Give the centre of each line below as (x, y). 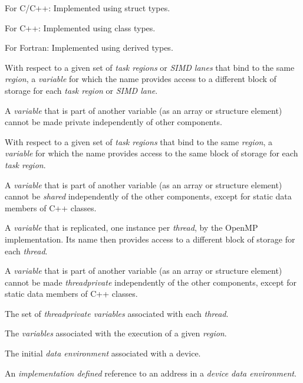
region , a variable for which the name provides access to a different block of (141, 79)
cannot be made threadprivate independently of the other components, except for (151, 282)
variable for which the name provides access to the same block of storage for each (151, 153)
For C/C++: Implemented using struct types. (88, 8)
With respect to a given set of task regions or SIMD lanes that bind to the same (150, 67)
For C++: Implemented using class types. (80, 27)
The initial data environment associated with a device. (103, 353)
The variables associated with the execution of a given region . (116, 333)
